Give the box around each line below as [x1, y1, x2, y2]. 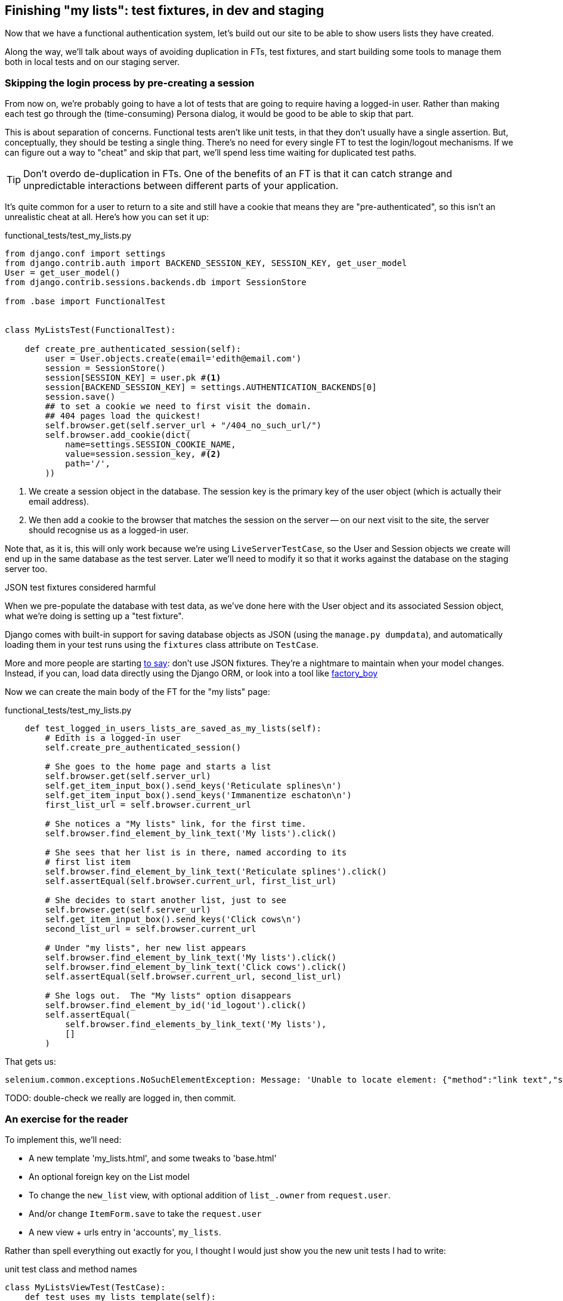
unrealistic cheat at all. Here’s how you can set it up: [5, 212, 209, 223]
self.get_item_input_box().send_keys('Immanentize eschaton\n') [45, 790, 352, 801]
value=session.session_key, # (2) [65, 449, 221, 459]
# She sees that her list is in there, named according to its [45, 848, 347, 858]
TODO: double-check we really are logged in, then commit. [5, 1093, 236, 1104]
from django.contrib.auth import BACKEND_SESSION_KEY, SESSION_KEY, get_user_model [5, 258, 407, 268]
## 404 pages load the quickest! [45, 411, 201, 421]
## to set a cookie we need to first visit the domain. [45, 401, 312, 412]
